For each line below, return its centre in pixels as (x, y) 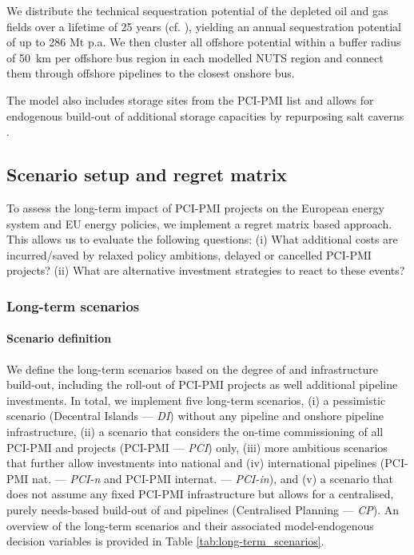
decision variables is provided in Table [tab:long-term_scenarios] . (165, 541)
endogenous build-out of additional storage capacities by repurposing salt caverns (205, 115)
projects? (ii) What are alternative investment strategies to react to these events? (206, 270)
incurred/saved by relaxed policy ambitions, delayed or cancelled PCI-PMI (189, 254)
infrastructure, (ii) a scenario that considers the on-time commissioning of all (195, 431)
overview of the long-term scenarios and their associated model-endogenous (190, 525)
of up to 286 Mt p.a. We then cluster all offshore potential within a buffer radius (204, 42)
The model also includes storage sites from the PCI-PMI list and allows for (190, 99)
